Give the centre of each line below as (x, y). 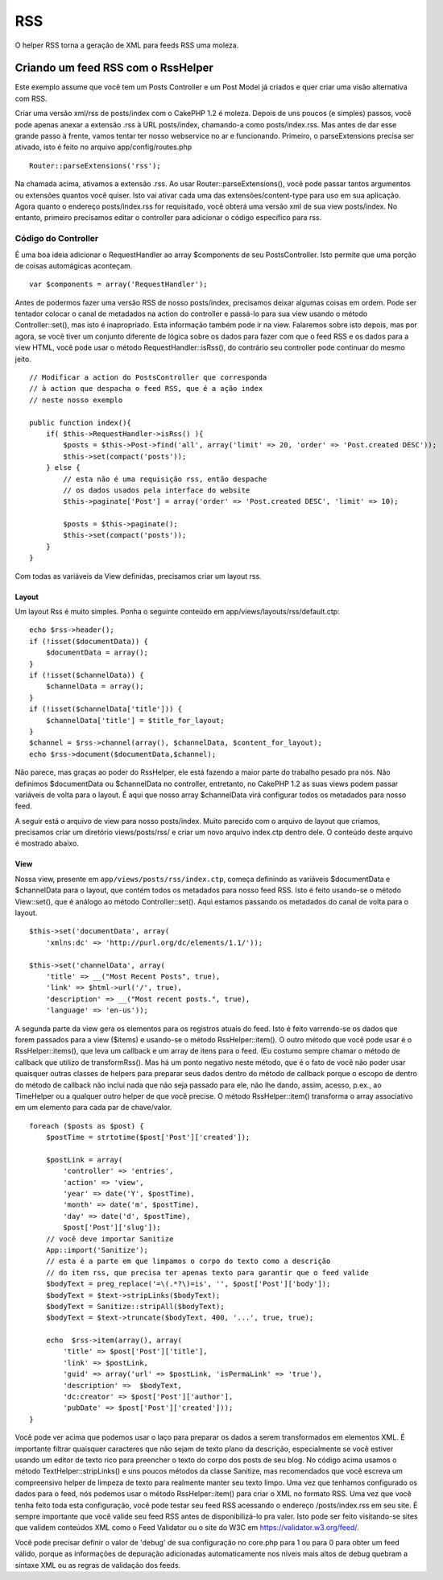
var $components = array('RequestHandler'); (119, 285)
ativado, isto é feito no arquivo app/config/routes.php (104, 147)
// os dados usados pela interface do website (157, 490)
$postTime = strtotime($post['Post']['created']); (148, 1137)
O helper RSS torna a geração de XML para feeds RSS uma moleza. (127, 45)
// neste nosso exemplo (76, 400)
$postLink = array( (84, 1160)
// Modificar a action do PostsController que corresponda (148, 378)
